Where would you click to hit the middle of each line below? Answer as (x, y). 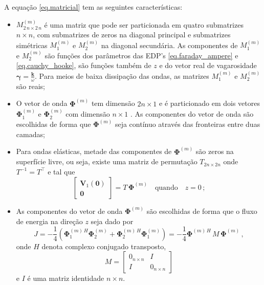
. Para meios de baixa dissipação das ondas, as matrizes (122, 75)
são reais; (30, 86)
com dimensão (88, 114)
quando (166, 188)
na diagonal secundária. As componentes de (169, 45)
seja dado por (112, 221)
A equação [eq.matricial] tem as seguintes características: (93, 7)
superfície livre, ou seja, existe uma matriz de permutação (107, 161)
